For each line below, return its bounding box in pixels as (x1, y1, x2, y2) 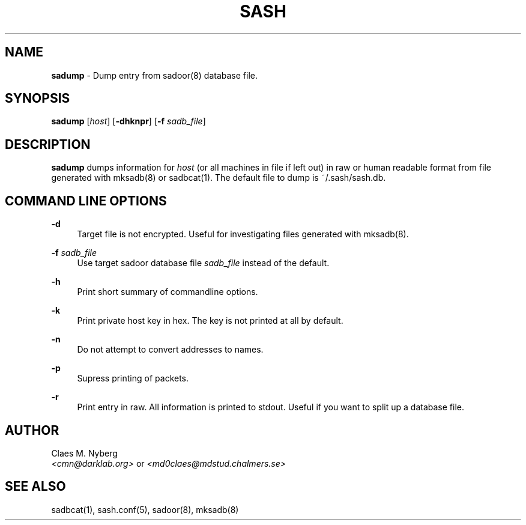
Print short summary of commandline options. (77, 287, 258, 297)
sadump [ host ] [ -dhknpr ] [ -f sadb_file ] (51, 116, 206, 127)
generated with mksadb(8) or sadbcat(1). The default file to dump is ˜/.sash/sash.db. (51, 172, 386, 183)
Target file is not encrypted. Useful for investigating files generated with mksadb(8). (77, 229, 409, 240)
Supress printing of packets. (77, 373, 189, 384)
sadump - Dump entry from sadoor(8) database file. (51, 70, 258, 80)
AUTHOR (5, 422, 59, 438)
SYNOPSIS (5, 91, 70, 106)
